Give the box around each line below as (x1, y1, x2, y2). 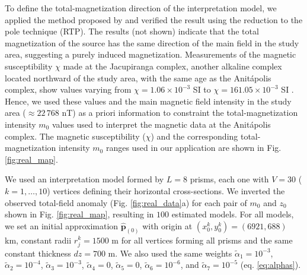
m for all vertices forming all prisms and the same (111, 233, 293, 246)
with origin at (142, 219, 193, 232)
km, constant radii (5, 233, 72, 246)
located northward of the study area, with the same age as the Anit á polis (5, 71, 271, 84)
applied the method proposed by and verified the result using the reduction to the (5, 13, 303, 26)
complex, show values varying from (5, 83, 132, 96)
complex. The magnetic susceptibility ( (5, 129, 146, 142)
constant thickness (5, 246, 71, 259)
